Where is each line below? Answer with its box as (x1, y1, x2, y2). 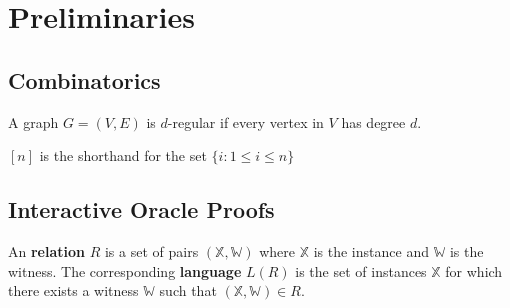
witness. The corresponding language (8, 260, 242, 281)
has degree (341, 111, 406, 132)
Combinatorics (8, 64, 161, 95)
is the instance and (313, 240, 429, 261)
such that (159, 280, 217, 301)
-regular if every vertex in (167, 111, 324, 132)
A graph (8, 111, 59, 132)
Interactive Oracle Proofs (8, 194, 275, 225)
